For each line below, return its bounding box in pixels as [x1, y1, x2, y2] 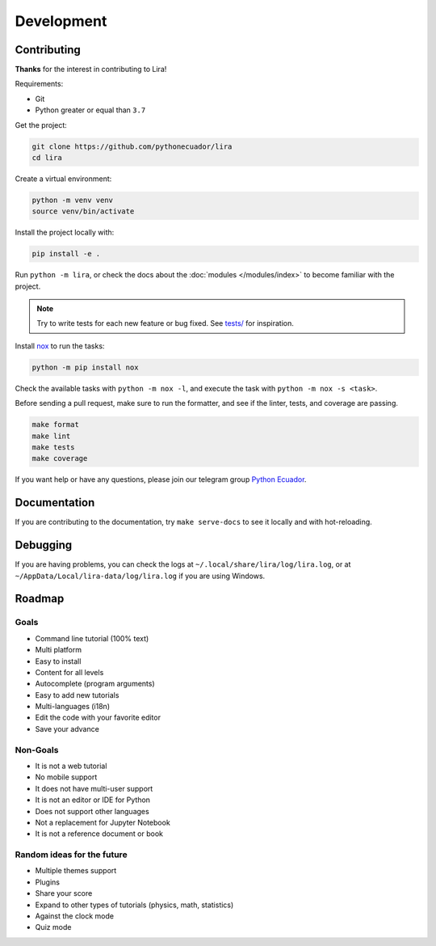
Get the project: [15, 120, 68, 129]
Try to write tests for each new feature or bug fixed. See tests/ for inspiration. [36, 319, 294, 328]
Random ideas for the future [15, 849, 128, 860]
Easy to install [35, 656, 82, 666]
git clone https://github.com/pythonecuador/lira [31, 141, 233, 151]
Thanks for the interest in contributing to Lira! [15, 65, 167, 74]
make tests [31, 443, 75, 452]
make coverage [31, 454, 88, 463]
